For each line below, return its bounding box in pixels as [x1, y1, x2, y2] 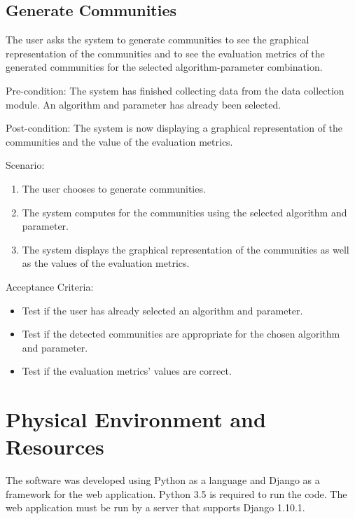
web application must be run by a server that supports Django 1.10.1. [6, 500, 305, 515]
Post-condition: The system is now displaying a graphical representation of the [6, 120, 343, 135]
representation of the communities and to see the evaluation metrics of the [6, 46, 325, 60]
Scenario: [6, 158, 45, 172]
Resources [6, 432, 104, 461]
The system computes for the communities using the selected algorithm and [22, 205, 347, 219]
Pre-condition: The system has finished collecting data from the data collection [6, 83, 344, 97]
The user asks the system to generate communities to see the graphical [6, 32, 309, 47]
